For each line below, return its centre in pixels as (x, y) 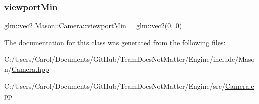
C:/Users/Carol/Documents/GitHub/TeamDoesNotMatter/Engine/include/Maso (129, 59)
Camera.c (240, 86)
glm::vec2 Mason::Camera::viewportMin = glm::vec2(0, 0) (93, 25)
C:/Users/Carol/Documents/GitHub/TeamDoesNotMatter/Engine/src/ (115, 86)
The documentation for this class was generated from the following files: (115, 42)
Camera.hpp (30, 69)
